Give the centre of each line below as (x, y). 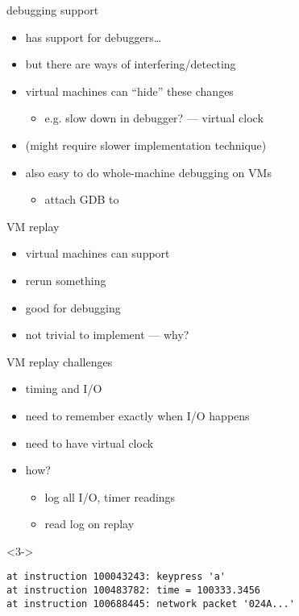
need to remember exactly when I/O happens (137, 415)
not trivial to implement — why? (107, 335)
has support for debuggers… (93, 37)
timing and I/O (64, 389)
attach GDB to (82, 199)
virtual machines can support (98, 253)
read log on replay (89, 524)
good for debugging (73, 307)
